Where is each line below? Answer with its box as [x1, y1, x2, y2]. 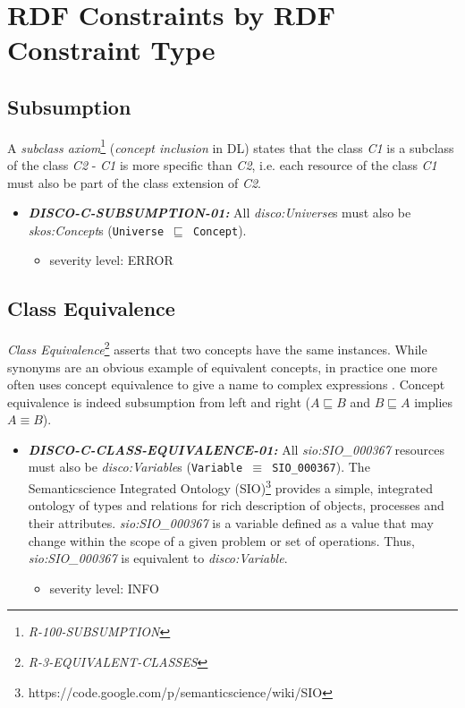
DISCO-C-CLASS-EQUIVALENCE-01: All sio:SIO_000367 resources [28, 439, 445, 458]
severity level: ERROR [49, 251, 173, 269]
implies [414, 392, 453, 411]
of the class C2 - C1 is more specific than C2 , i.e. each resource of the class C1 [7, 156, 437, 175]
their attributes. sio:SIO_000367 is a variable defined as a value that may [28, 513, 434, 532]
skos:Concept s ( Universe [28, 220, 165, 239]
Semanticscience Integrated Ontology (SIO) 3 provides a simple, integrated [28, 476, 434, 497]
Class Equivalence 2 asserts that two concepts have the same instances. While [7, 337, 427, 358]
